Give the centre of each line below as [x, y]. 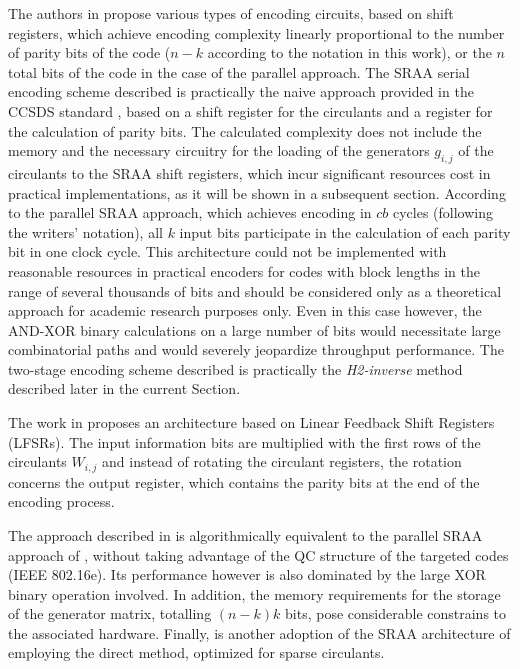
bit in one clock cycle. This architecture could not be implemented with [227, 251]
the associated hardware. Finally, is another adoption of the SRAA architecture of [259, 632]
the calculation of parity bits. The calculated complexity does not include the [245, 130]
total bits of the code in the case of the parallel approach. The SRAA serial [239, 71]
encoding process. [61, 501]
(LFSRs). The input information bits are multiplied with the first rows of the [244, 441]
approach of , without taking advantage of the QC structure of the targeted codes [258, 554]
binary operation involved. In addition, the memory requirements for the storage [254, 593]
